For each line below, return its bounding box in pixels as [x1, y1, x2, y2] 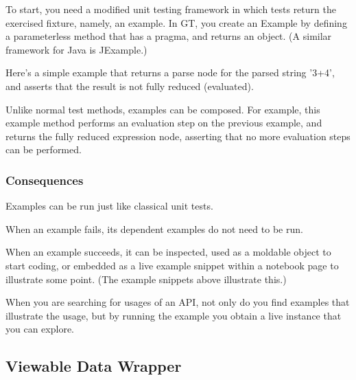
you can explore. [5, 322, 74, 336]
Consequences [5, 171, 84, 188]
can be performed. [5, 142, 82, 157]
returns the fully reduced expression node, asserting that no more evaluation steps [5, 128, 351, 143]
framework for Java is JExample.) [5, 42, 147, 56]
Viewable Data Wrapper [5, 355, 182, 377]
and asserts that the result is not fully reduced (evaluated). [5, 78, 254, 93]
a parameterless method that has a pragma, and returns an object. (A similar [5, 29, 332, 43]
